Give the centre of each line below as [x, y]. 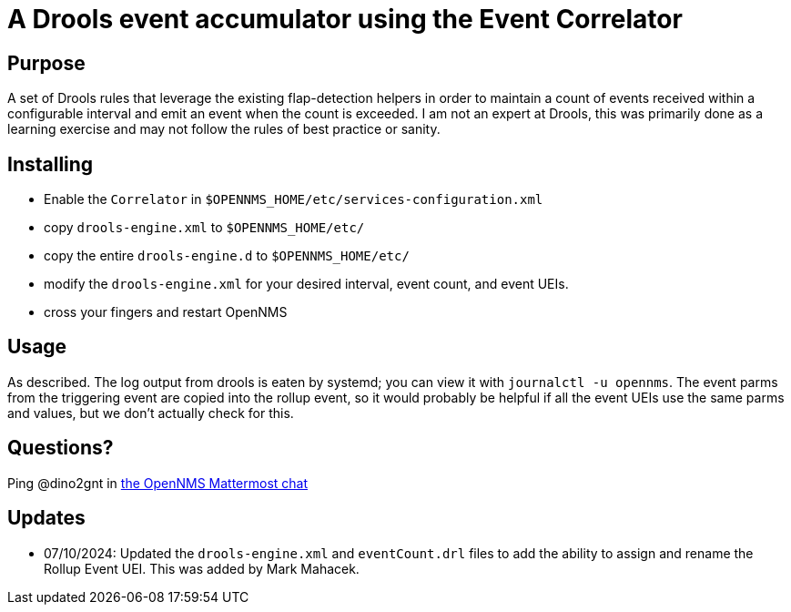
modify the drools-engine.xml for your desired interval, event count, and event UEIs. [306, 284]
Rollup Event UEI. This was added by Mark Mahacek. [202, 568]
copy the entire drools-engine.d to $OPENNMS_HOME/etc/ [227, 256]
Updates [46, 518]
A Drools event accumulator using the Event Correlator [345, 19]
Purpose [46, 63]
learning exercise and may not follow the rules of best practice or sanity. [224, 129]
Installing [51, 164]
